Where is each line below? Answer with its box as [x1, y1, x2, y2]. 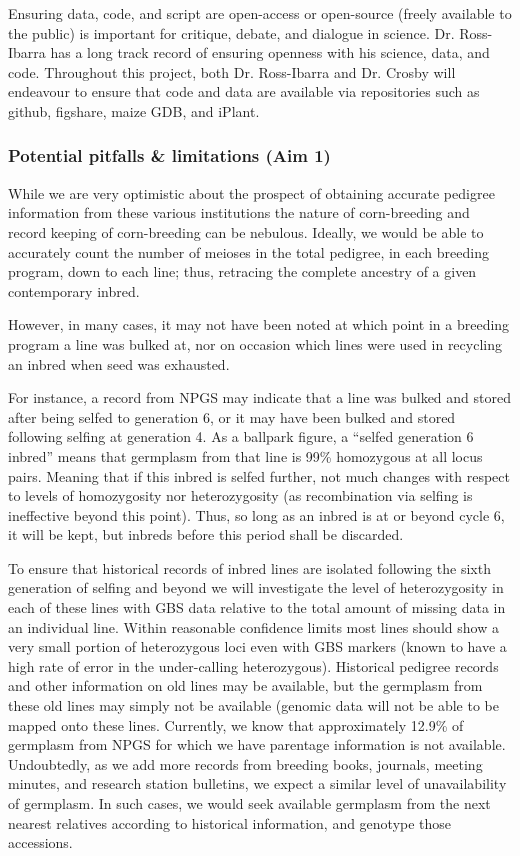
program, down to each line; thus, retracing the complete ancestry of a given [8, 261, 477, 282]
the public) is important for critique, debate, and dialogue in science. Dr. [8, 22, 455, 43]
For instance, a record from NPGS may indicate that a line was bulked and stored [8, 387, 511, 408]
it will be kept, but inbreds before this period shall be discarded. [8, 524, 404, 545]
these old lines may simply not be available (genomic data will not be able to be [8, 695, 499, 716]
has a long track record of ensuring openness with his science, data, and [50, 42, 490, 63]
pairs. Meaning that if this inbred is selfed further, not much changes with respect [8, 465, 510, 486]
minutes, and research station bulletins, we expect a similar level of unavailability [8, 773, 507, 794]
